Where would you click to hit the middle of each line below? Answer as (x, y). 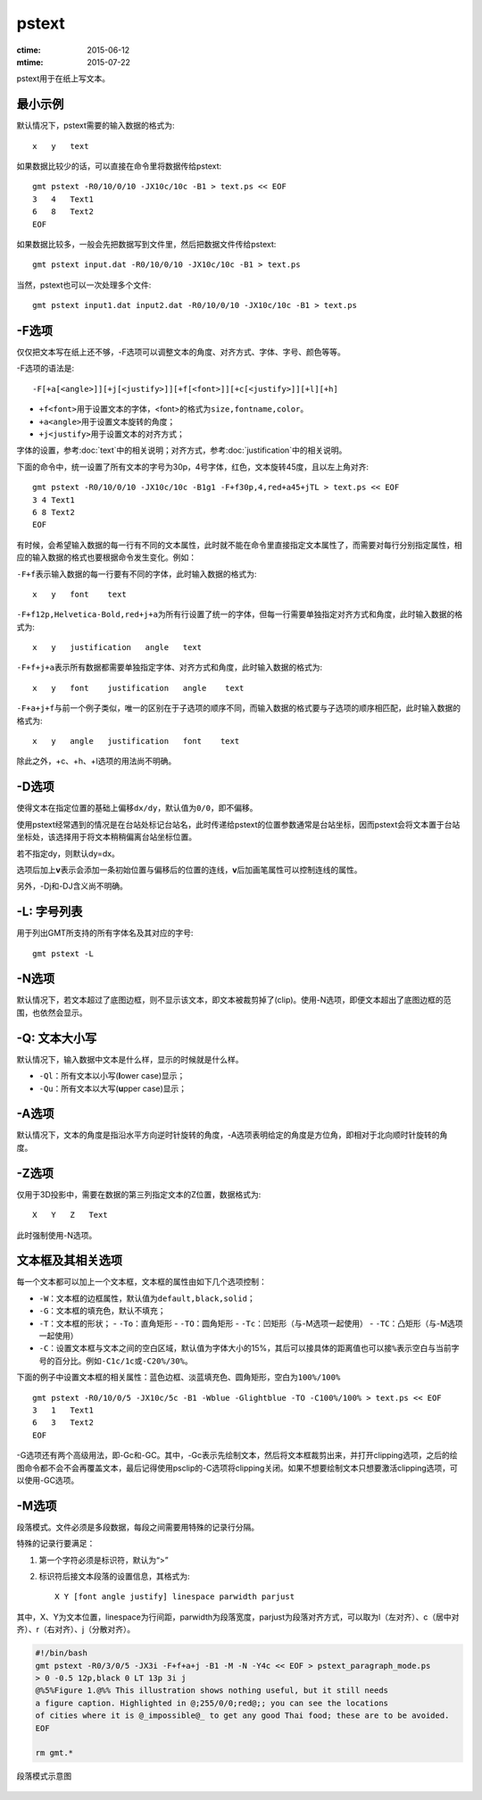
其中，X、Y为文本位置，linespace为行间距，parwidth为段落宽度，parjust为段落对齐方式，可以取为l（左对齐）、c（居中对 (238, 1617)
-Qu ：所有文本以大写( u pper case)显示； (113, 1088)
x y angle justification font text (136, 742)
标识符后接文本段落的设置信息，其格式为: (115, 1576)
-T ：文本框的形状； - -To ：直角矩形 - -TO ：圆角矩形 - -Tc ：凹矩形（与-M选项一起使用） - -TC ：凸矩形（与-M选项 (251, 1323)
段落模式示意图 (44, 1776)
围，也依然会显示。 (52, 1012)
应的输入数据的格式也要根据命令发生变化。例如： (106, 557)
